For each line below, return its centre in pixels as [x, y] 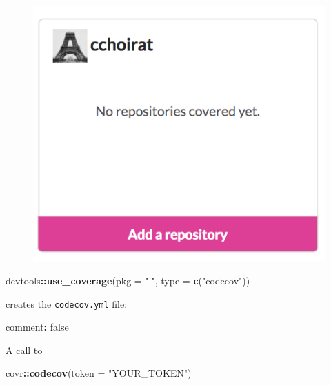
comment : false [37, 327]
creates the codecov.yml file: [67, 303]
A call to [24, 350]
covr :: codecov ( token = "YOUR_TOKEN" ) [99, 373]
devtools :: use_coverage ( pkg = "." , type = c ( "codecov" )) [128, 280]
